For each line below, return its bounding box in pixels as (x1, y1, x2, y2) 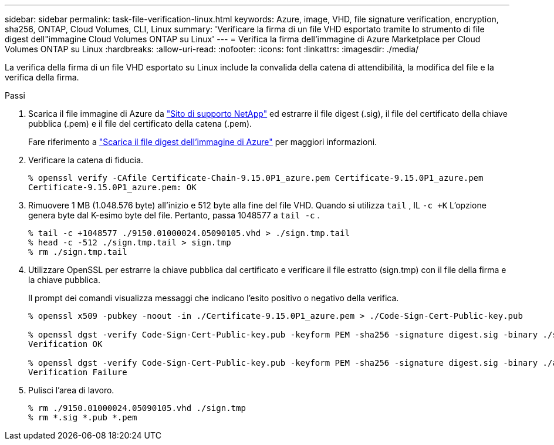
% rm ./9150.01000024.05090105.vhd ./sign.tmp (28, 403, 246, 413)
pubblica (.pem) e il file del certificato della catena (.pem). (28, 119, 252, 129)
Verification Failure (28, 368, 127, 377)
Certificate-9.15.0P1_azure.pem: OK (28, 183, 197, 192)
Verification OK (28, 339, 103, 349)
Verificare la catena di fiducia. (28, 155, 144, 165)
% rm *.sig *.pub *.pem (28, 413, 137, 422)
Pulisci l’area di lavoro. (28, 385, 114, 395)
